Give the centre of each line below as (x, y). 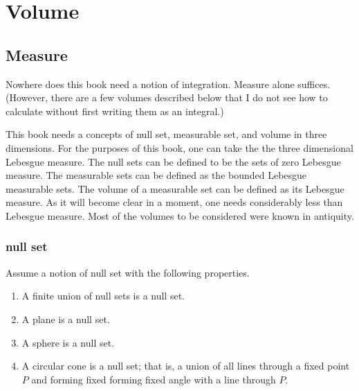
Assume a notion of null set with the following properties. (128, 272)
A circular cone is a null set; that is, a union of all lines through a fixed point (186, 366)
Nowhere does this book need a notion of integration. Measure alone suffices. (168, 84)
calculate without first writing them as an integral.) (115, 111)
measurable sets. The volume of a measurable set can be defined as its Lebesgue (175, 188)
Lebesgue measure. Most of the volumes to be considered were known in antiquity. (180, 215)
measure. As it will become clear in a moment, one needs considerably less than (174, 202)
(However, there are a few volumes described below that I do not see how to (167, 97)
